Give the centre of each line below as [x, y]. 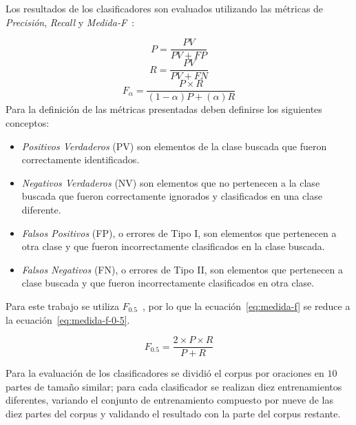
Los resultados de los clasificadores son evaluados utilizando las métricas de [165, 8]
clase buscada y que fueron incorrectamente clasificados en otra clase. [168, 283]
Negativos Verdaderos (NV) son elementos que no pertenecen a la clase [171, 182]
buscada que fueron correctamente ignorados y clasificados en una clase [172, 196]
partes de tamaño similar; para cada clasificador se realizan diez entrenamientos [174, 386]
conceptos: [28, 122]
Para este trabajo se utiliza [62, 305]
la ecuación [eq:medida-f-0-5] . [68, 319]
